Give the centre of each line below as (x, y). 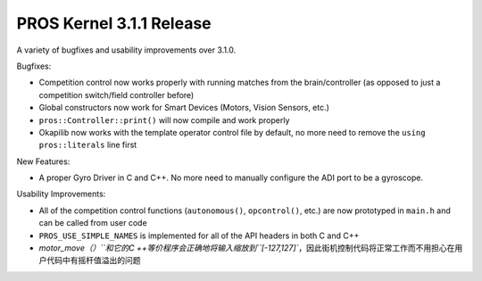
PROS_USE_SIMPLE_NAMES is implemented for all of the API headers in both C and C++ (199, 236)
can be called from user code (93, 223)
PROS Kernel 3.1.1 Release (114, 23)
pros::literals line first (88, 145)
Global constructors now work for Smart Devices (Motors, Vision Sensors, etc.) (184, 108)
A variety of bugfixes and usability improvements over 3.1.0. (126, 50)
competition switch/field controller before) (116, 95)
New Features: (43, 161)
